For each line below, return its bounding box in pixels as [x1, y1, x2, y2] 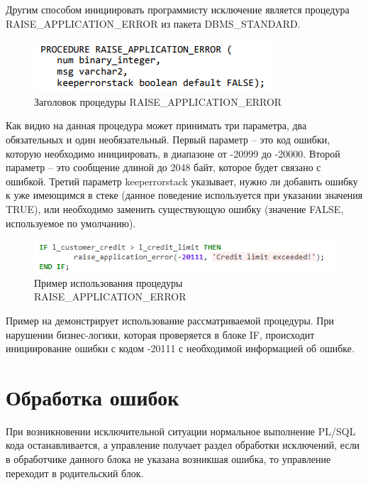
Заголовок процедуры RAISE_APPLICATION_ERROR [34, 94, 282, 109]
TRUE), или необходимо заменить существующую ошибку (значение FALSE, [6, 201, 344, 216]
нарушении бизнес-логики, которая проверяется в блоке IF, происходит [6, 327, 315, 342]
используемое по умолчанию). [6, 215, 136, 230]
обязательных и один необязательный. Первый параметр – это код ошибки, [6, 131, 330, 146]
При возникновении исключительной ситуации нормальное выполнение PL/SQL [6, 423, 356, 438]
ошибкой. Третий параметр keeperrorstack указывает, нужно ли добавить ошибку [6, 173, 358, 188]
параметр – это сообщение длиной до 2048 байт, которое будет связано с [6, 160, 321, 175]
